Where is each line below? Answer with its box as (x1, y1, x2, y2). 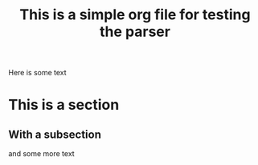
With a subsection (8, 127, 102, 141)
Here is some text (8, 68, 67, 78)
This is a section (8, 96, 120, 114)
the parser (99, 22, 171, 41)
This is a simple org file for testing (19, 6, 251, 24)
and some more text (8, 149, 75, 159)
